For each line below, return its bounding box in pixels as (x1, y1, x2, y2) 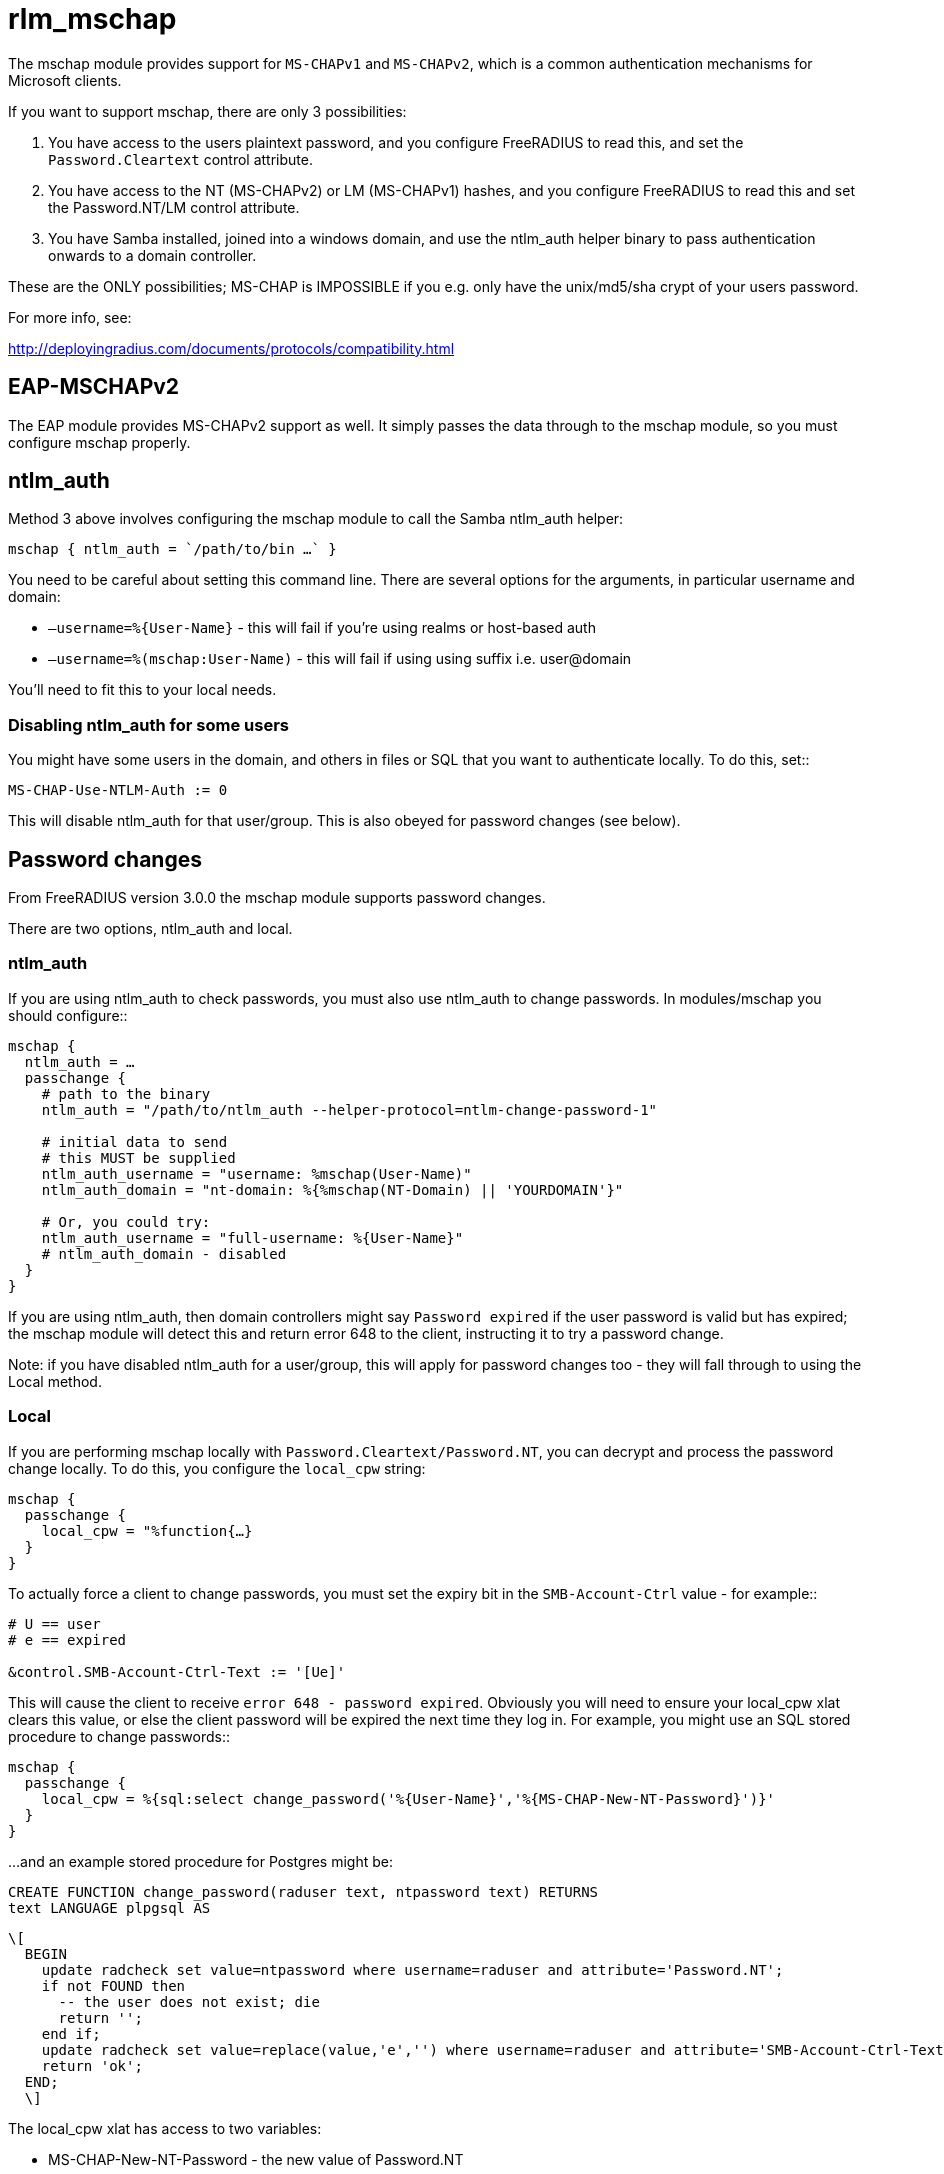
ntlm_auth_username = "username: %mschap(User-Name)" (41, 1165, 472, 1182)
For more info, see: (8, 308, 132, 326)
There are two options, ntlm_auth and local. (8, 920, 293, 938)
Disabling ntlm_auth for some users (8, 714, 290, 735)
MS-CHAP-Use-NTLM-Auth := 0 (8, 782, 228, 799)
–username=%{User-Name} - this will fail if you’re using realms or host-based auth (48, 619, 596, 637)
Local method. (8, 1372, 102, 1390)
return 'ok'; (41, 2057, 143, 2074)
